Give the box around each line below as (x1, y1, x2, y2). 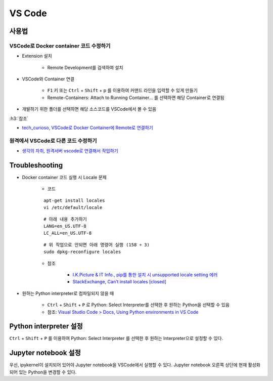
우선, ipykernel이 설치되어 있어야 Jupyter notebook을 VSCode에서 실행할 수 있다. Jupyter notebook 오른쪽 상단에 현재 (9, 362, 247, 368)
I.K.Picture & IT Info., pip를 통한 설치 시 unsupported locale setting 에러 (72, 272, 218, 278)
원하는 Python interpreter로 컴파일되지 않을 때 (22, 290, 114, 296)
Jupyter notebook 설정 (9, 349, 81, 357)
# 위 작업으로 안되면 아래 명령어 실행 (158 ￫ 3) (43, 242, 150, 247)
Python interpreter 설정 (9, 322, 83, 331)
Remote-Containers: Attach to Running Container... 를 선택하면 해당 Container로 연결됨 (47, 94, 224, 101)
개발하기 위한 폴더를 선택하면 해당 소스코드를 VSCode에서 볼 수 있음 (22, 106, 157, 112)
